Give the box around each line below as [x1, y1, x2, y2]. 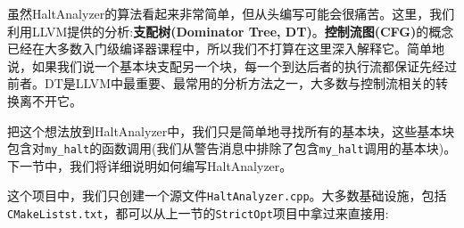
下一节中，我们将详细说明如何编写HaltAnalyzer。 [7, 156, 293, 175]
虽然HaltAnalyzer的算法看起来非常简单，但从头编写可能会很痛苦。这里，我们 [7, 4, 455, 22]
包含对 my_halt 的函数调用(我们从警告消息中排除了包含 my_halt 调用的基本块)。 [7, 139, 457, 158]
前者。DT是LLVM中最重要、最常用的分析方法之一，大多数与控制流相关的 [7, 74, 436, 93]
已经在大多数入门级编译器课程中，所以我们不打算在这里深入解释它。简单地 [7, 39, 444, 58]
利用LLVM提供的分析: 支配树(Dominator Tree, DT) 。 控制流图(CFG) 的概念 [7, 21, 454, 40]
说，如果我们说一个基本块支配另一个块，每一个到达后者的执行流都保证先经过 [7, 56, 457, 75]
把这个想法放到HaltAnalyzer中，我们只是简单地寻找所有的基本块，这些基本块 [7, 121, 455, 140]
